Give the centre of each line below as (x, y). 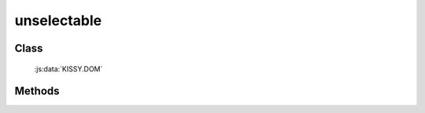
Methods (37, 91)
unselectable (58, 20)
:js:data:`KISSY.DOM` (68, 69)
